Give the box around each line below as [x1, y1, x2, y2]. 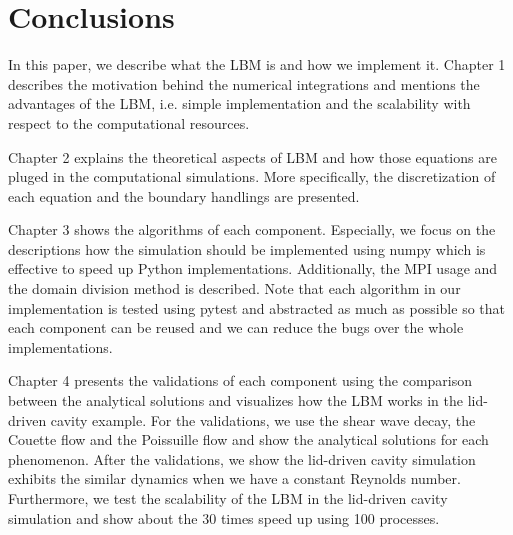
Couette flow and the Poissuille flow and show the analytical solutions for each [8, 429, 489, 450]
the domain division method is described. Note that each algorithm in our [8, 278, 461, 299]
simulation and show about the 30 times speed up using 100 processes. [8, 507, 440, 528]
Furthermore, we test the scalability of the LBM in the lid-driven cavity [8, 488, 448, 508]
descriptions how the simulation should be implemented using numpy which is [8, 238, 486, 259]
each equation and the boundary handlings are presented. [8, 185, 360, 206]
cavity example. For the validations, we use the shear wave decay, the [50, 409, 476, 430]
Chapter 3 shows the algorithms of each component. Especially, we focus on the [8, 219, 496, 240]
